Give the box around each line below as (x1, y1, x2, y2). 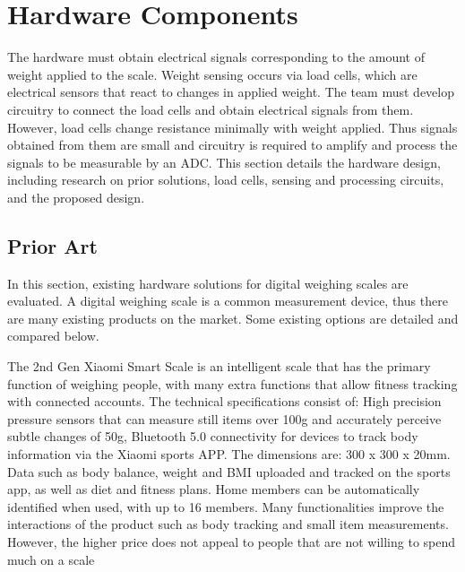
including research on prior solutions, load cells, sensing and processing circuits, (7, 170, 444, 189)
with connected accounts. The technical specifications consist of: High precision (7, 392, 442, 411)
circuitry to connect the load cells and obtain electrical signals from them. (7, 100, 414, 118)
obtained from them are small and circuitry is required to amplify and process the (7, 135, 458, 154)
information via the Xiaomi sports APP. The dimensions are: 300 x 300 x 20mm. (7, 445, 451, 464)
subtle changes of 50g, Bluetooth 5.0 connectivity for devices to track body (7, 427, 418, 446)
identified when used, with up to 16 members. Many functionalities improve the (7, 497, 444, 516)
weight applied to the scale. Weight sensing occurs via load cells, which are (7, 65, 418, 83)
